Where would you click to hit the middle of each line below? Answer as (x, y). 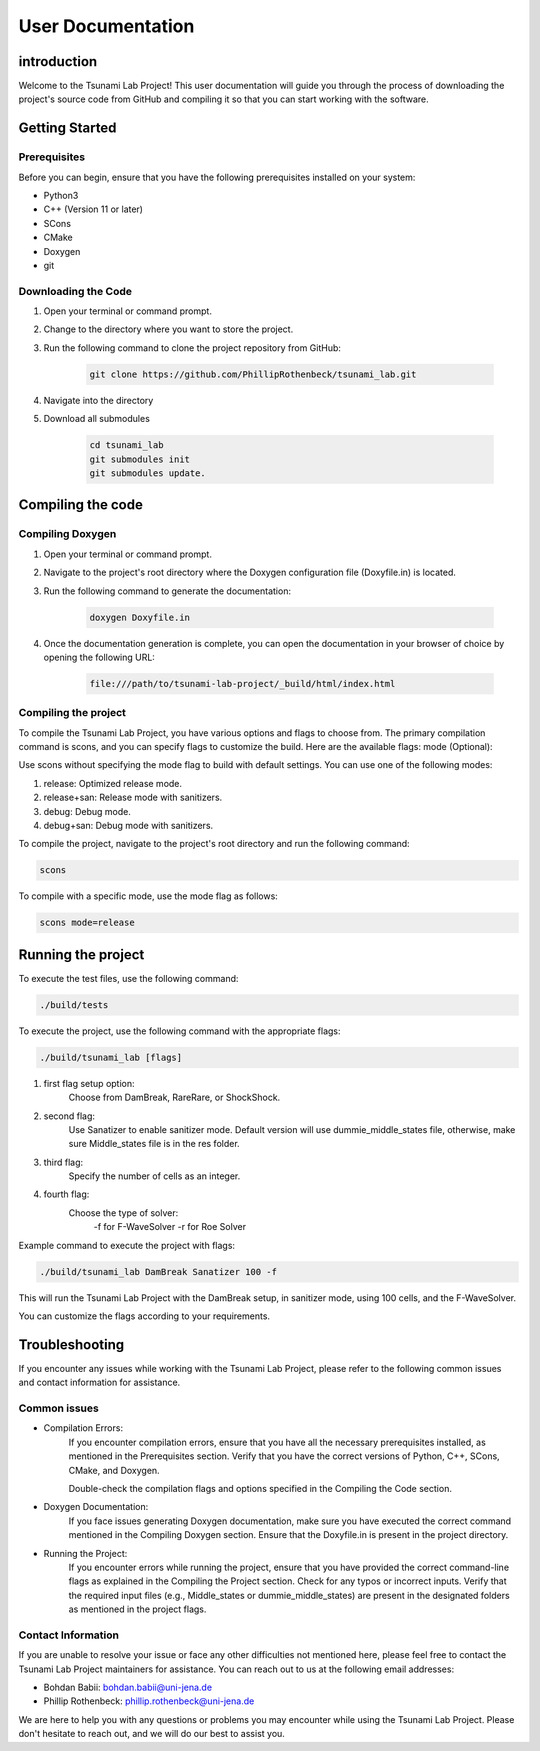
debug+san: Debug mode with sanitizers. (128, 825)
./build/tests (74, 1004)
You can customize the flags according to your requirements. (144, 1316)
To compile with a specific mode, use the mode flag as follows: (148, 896)
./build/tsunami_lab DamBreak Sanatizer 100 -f (158, 1271)
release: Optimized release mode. (113, 783)
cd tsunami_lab (126, 445)
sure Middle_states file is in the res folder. (154, 1144)
